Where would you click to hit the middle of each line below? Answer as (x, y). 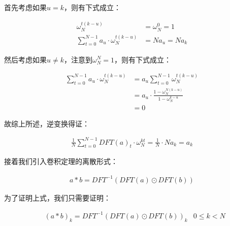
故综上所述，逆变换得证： (47, 123)
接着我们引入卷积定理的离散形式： (61, 161)
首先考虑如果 (25, 7)
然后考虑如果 (25, 59)
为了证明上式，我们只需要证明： (57, 197)
